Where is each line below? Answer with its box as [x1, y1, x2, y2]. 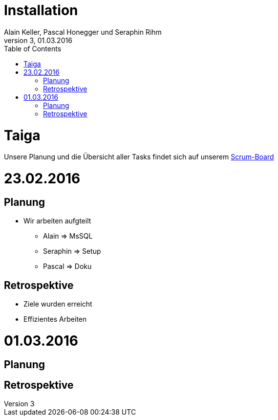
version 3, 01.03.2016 [4, 36, 72, 44]
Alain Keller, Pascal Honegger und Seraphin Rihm [4, 27, 162, 36]
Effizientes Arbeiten [23, 315, 87, 324]
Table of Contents [4, 44, 62, 53]
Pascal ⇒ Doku [43, 262, 92, 271]
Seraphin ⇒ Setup [43, 247, 101, 256]
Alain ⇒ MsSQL [43, 232, 93, 241]
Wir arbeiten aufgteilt [23, 217, 91, 225]
